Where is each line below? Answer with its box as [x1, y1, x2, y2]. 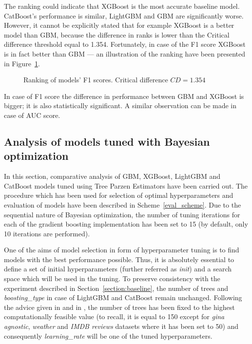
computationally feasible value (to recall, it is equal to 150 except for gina [4, 311, 225, 322]
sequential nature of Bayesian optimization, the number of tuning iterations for [4, 209, 240, 219]
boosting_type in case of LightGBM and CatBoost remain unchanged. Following [4, 292, 242, 303]
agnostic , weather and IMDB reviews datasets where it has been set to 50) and [4, 321, 239, 331]
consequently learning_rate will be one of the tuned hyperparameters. [4, 330, 213, 341]
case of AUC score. [4, 110, 60, 120]
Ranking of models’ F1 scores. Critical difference [23, 75, 168, 85]
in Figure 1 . [4, 58, 40, 68]
